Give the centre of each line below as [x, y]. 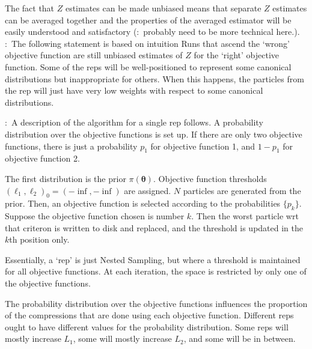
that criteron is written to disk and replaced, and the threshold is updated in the [154, 227]
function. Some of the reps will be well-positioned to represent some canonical [148, 66]
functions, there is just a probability [71, 146]
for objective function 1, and [203, 146]
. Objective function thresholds [210, 178]
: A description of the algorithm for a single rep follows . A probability [134, 122]
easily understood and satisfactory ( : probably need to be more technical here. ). [152, 32]
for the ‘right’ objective [237, 55]
